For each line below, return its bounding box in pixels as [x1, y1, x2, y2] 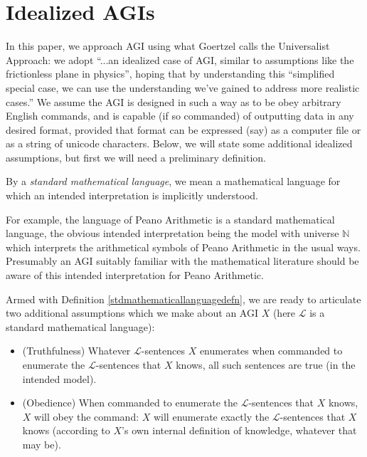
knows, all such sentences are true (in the [176, 357, 356, 372]
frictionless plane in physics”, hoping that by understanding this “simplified [6, 66, 335, 81]
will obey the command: [34, 409, 139, 424]
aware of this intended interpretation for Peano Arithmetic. [6, 268, 264, 283]
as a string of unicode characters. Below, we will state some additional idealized [6, 136, 353, 151]
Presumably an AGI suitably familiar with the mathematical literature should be [6, 253, 359, 268]
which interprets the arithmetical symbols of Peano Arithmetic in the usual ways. [6, 239, 361, 254]
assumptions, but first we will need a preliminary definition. [6, 149, 267, 164]
